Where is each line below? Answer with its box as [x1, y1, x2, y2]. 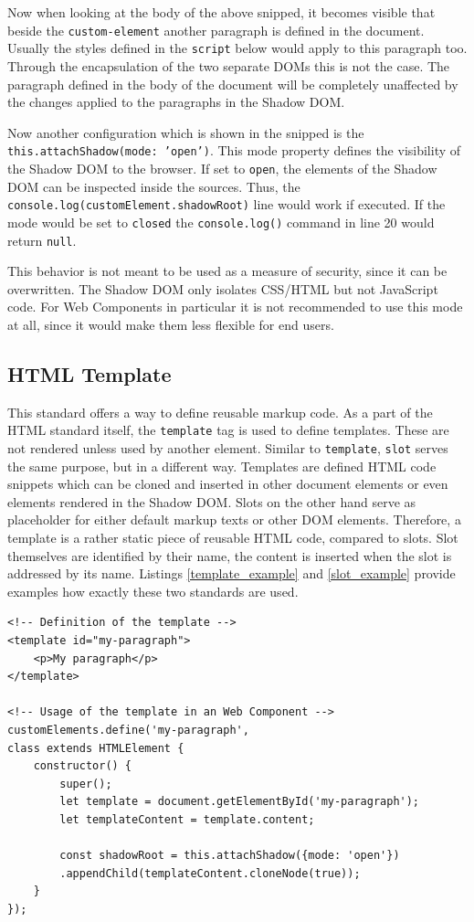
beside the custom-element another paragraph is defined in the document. [7, 20, 425, 39]
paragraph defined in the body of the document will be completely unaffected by [7, 74, 458, 93]
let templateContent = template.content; [59, 812, 315, 826]
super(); [59, 777, 112, 790]
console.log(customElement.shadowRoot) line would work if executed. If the [7, 195, 446, 214]
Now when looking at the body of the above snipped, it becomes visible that [7, 3, 436, 21]
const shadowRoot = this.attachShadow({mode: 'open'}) [59, 849, 400, 863]
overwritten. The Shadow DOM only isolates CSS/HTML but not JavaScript [7, 279, 438, 298]
